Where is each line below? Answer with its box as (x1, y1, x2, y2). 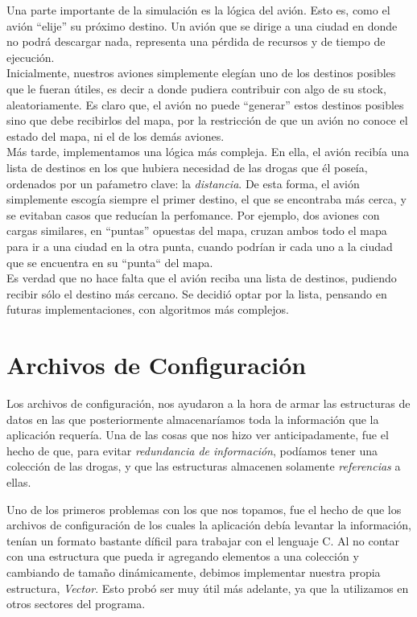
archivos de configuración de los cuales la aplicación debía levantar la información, (6, 516, 411, 533)
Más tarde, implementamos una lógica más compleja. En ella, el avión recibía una (6, 143, 410, 160)
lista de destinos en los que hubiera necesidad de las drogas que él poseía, (6, 158, 368, 175)
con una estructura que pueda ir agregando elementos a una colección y (6, 548, 359, 565)
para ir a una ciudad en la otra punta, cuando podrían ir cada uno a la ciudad (6, 237, 393, 254)
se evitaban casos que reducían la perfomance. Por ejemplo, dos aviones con (6, 206, 380, 223)
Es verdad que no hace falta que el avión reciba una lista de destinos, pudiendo (6, 269, 397, 286)
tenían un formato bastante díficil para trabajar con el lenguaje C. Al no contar (6, 532, 399, 549)
